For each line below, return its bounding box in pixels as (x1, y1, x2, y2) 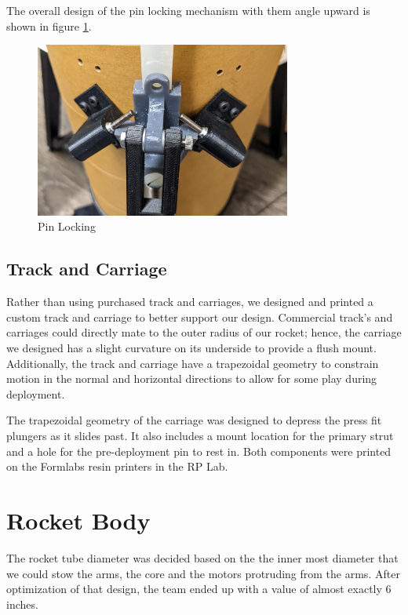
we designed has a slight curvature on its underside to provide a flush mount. (6, 340, 377, 356)
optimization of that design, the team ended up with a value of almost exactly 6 (6, 580, 392, 597)
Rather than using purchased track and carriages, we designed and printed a (6, 293, 373, 310)
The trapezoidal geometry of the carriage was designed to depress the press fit (6, 412, 382, 428)
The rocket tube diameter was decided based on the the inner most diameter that (6, 549, 399, 566)
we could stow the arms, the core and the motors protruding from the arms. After (6, 565, 400, 581)
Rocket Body (6, 504, 151, 536)
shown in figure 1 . (6, 17, 92, 34)
